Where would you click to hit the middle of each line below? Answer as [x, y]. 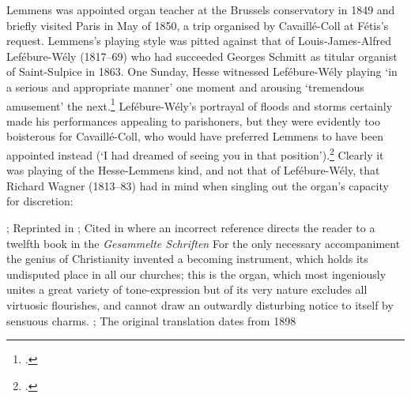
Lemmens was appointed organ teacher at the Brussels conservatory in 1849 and [201, 9]
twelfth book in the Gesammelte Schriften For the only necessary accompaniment [204, 243]
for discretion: [40, 201]
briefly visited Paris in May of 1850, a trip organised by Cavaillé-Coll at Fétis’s [198, 25]
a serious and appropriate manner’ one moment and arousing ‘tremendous [185, 86]
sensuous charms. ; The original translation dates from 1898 [151, 320]
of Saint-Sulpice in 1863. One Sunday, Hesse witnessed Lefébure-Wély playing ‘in [202, 71]
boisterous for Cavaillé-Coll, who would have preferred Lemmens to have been [195, 136]
